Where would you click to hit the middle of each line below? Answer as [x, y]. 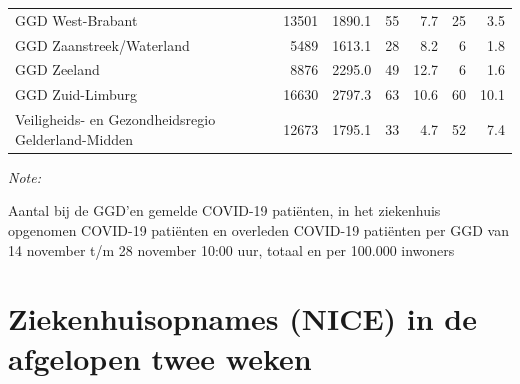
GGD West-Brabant [76, 19]
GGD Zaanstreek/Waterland [102, 44]
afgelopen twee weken [160, 357]
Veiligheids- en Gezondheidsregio [115, 119]
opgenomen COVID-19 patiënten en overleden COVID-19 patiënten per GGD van [258, 230]
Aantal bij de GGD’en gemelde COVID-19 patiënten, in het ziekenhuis [224, 210]
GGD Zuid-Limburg [76, 94]
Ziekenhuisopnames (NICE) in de [243, 318]
